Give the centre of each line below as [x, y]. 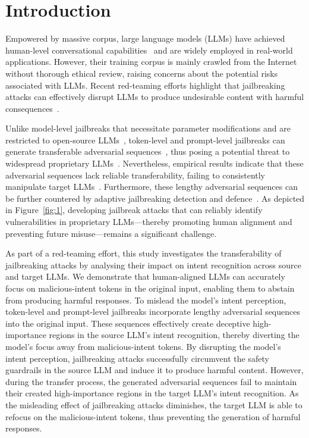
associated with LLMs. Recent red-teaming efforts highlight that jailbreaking [145, 85]
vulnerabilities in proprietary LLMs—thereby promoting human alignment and [149, 222]
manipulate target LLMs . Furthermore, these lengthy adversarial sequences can [152, 187]
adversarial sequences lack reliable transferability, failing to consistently [135, 175]
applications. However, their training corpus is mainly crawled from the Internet [151, 62]
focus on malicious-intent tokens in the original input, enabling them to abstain [150, 288]
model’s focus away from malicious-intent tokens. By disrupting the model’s [143, 346]
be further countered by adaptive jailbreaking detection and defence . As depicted [155, 198]
